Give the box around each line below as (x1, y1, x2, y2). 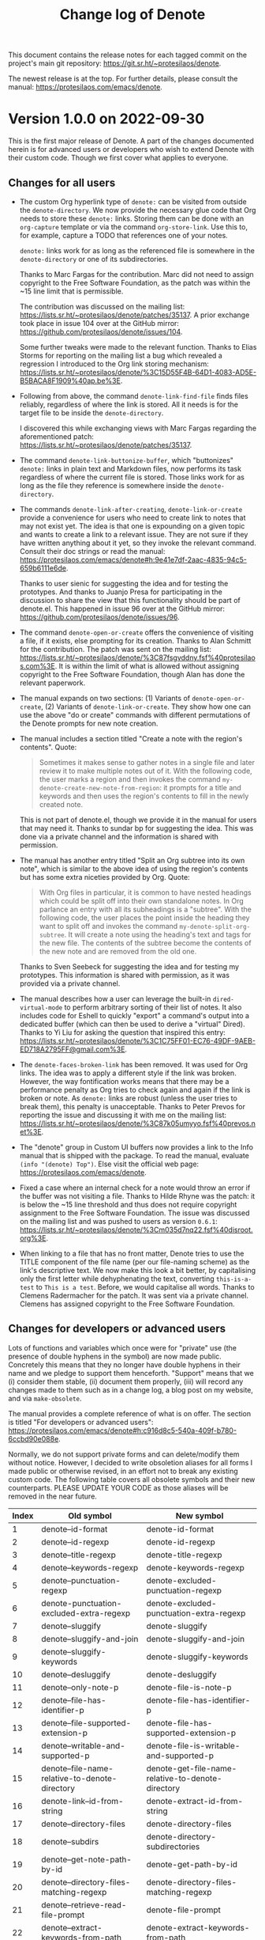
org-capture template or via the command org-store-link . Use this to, (19, 222, 248, 231)
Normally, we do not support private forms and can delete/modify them (8, 1449, 240, 1459)
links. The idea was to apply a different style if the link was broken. (19, 1068, 237, 1078)
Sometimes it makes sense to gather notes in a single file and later (39, 757, 255, 767)
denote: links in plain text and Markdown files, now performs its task (19, 464, 242, 473)
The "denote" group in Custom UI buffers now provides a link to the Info (19, 1142, 254, 1152)
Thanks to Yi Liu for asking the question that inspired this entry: (19, 1027, 226, 1037)
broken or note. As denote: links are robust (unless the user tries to (19, 1093, 238, 1103)
